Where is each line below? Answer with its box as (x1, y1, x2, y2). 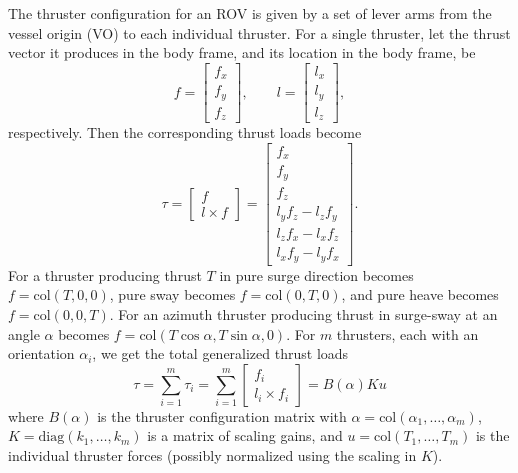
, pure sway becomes (109, 284, 236, 305)
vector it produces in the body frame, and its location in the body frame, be (8, 42, 476, 63)
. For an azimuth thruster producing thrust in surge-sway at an (109, 303, 498, 324)
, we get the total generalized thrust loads (92, 343, 349, 364)
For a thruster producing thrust (8, 264, 202, 285)
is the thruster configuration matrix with (97, 405, 347, 426)
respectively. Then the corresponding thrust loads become (8, 122, 362, 143)
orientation (8, 343, 75, 364)
